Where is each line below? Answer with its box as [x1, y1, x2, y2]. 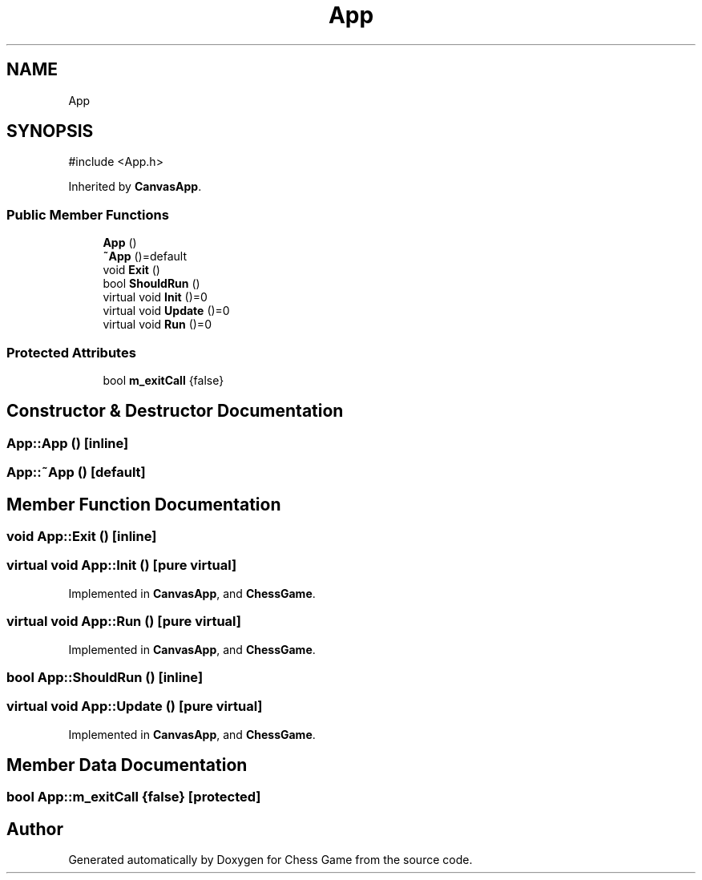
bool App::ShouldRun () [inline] [6, 668, 204, 685]
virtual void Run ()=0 [103, 317, 212, 332]
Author [6, 818, 63, 839]
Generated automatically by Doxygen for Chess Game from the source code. [68, 853, 473, 867]
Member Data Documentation [6, 755, 248, 776]
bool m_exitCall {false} [103, 373, 224, 387]
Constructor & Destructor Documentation [6, 401, 344, 422]
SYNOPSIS [6, 121, 94, 142]
